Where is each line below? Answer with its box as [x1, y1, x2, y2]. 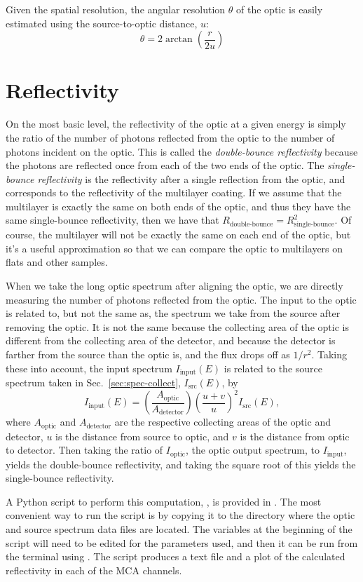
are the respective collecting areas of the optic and [114, 414, 331, 429]
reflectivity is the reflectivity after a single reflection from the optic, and [37, 171, 345, 186]
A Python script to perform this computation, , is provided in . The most [6, 494, 322, 508]
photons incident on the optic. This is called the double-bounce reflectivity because [6, 144, 358, 158]
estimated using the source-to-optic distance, [6, 15, 198, 30]
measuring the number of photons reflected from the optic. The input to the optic [6, 292, 357, 306]
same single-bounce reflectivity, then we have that [6, 212, 219, 227]
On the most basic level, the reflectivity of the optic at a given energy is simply [6, 116, 346, 131]
